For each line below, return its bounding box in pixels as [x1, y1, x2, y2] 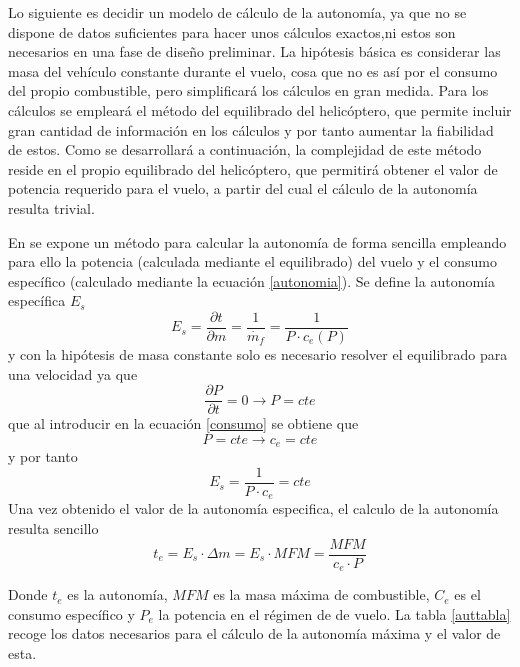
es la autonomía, [67, 584, 168, 605]
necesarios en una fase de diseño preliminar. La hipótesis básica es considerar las [8, 41, 501, 62]
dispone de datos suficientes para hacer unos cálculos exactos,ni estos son [8, 21, 456, 42]
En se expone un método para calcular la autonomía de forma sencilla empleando [8, 231, 507, 252]
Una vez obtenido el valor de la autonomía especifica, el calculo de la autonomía [8, 498, 499, 519]
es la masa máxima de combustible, [213, 584, 430, 605]
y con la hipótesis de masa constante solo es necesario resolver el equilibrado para [8, 343, 508, 364]
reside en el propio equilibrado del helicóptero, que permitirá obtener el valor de [8, 158, 498, 179]
